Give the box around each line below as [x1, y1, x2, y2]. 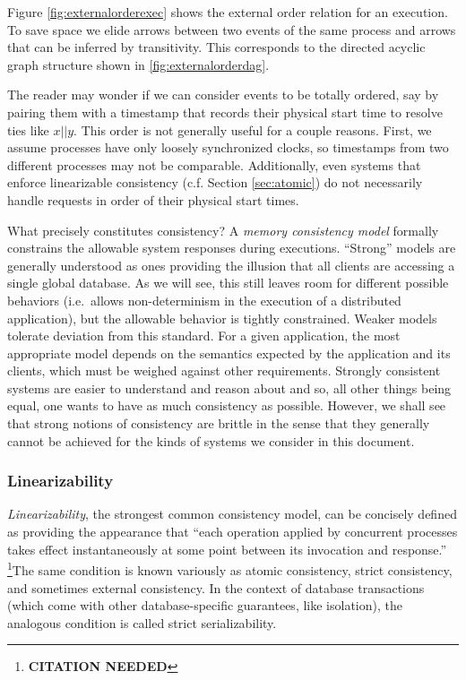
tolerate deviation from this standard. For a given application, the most [7, 326, 401, 345]
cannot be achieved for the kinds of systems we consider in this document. [7, 431, 415, 450]
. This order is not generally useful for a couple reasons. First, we [73, 120, 432, 139]
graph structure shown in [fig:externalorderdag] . [7, 55, 270, 73]
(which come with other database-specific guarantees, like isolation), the [7, 596, 402, 615]
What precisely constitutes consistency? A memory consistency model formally [7, 220, 439, 239]
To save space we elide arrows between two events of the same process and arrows [7, 20, 456, 39]
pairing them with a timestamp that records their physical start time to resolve [7, 102, 443, 121]
